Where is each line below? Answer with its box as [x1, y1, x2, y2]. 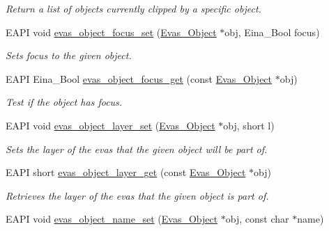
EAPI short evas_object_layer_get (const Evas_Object [6, 165, 246, 180]
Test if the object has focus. [6, 95, 123, 109]
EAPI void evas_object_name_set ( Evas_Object [6, 212, 218, 226]
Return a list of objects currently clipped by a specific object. [6, 1, 261, 15]
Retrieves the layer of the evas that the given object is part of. [6, 188, 269, 202]
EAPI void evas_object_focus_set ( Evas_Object [6, 24, 217, 39]
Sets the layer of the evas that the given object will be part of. [6, 141, 268, 156]
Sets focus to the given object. [6, 48, 132, 63]
